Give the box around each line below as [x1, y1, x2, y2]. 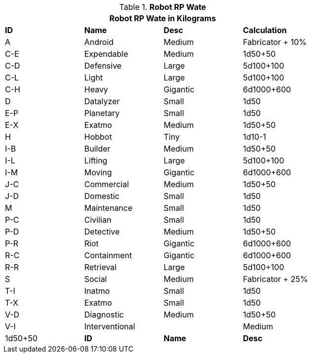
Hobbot [84, 132, 112, 142]
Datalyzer [84, 96, 120, 106]
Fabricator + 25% [243, 274, 308, 284]
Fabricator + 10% [243, 37, 307, 47]
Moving [84, 167, 112, 177]
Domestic [84, 191, 119, 201]
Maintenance [84, 203, 133, 213]
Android [84, 37, 114, 47]
